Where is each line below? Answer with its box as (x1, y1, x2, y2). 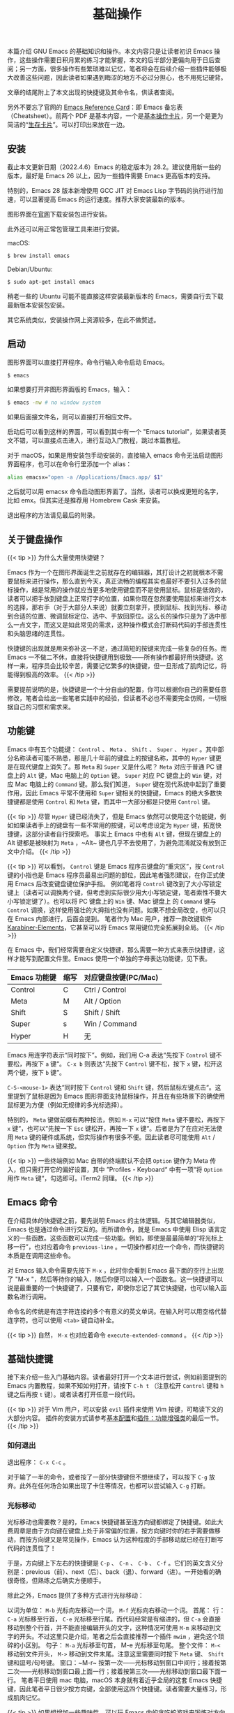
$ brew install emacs (7, 252, 70, 259)
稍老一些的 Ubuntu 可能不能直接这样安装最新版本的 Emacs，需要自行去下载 (7, 291, 224, 301)
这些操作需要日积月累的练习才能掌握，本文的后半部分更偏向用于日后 (19, 56, 214, 64)
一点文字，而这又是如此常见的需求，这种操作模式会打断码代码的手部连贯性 (13, 621, 227, 629)
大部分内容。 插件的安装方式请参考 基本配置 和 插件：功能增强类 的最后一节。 (7, 1414, 223, 1422)
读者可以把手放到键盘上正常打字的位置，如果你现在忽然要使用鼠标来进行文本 (7, 595, 227, 602)
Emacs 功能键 (10, 972, 57, 982)
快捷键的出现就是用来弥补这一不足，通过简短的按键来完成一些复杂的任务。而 (7, 644, 227, 652)
